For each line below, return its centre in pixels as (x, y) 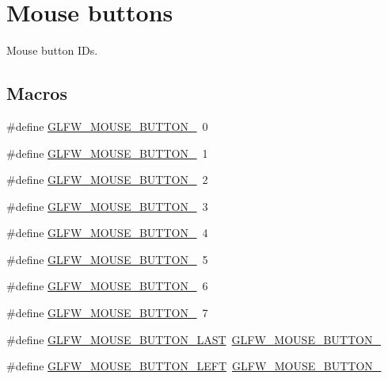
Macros (37, 93)
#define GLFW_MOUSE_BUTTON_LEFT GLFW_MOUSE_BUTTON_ (194, 366)
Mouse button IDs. (52, 50)
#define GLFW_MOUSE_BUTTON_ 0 (107, 126)
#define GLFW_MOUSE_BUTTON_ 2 (107, 180)
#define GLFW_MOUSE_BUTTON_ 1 (107, 153)
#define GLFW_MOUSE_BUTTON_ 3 (107, 206)
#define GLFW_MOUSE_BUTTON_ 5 (107, 259)
